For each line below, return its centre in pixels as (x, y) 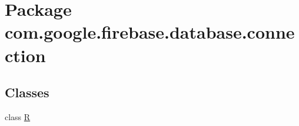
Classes (27, 92)
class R (18, 116)
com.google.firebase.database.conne (150, 32)
